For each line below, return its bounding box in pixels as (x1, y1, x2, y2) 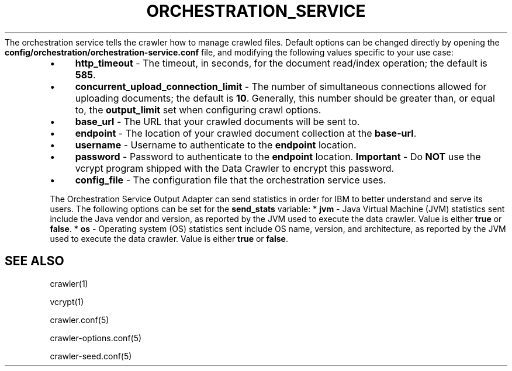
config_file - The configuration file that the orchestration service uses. (75, 174, 386, 186)
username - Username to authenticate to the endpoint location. (75, 138, 357, 151)
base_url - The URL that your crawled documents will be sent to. (75, 115, 360, 127)
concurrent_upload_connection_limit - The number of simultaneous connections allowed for (75, 80, 487, 92)
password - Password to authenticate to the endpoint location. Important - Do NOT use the (75, 150, 481, 162)
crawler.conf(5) (50, 314, 109, 325)
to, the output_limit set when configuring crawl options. (75, 103, 321, 116)
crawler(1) (50, 278, 88, 289)
